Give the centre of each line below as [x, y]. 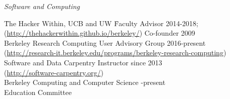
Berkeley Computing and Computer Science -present [85, 82]
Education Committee [38, 92]
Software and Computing [42, 6]
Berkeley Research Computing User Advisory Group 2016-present [105, 42]
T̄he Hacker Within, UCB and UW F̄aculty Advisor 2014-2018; [101, 23]
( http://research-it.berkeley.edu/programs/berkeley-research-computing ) [115, 53]
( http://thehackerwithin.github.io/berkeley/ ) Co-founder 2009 [100, 33]
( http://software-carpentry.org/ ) [54, 72]
